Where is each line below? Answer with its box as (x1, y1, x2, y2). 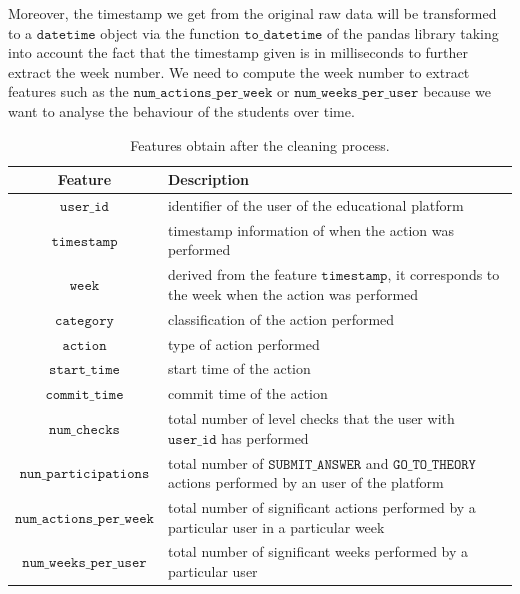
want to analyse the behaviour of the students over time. (8, 100, 355, 121)
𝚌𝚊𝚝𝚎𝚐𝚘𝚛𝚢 (55, 313, 114, 328)
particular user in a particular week (167, 516, 385, 537)
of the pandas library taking (327, 22, 499, 43)
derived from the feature (167, 264, 317, 285)
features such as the (8, 81, 129, 102)
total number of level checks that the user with (167, 408, 455, 429)
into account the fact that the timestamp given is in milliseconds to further (8, 42, 469, 63)
